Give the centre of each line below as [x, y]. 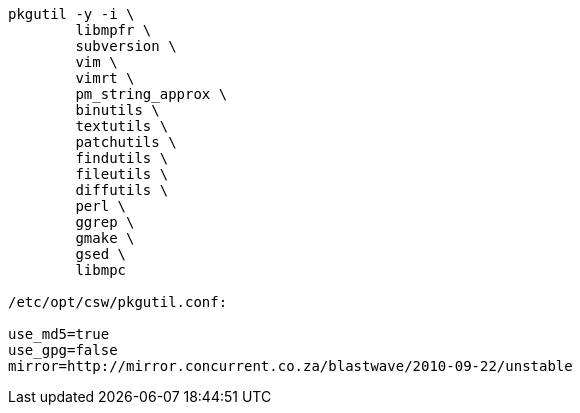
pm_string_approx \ [151, 94]
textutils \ [122, 126]
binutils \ [117, 110]
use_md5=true [59, 334]
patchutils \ [126, 142]
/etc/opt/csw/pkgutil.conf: [118, 302]
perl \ [101, 206]
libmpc [101, 270]
